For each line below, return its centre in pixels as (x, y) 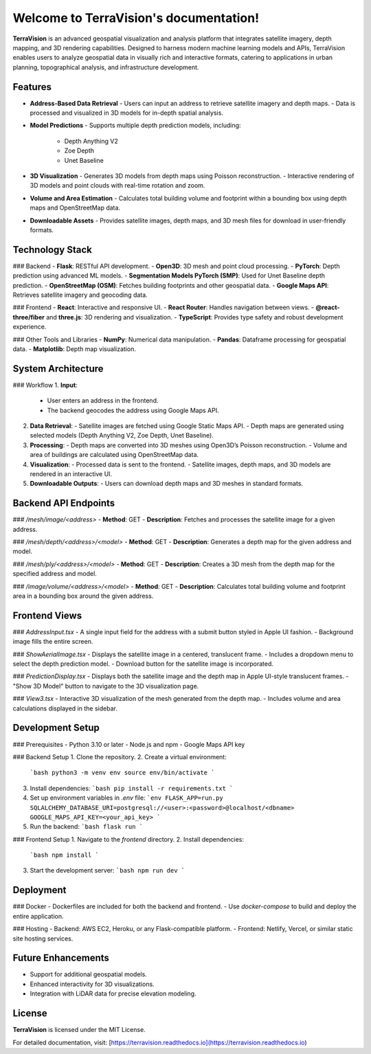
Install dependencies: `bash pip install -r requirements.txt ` (132, 788)
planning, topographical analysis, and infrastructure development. (106, 67)
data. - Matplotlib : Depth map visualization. (75, 349)
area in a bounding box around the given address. (83, 596)
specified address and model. (55, 574)
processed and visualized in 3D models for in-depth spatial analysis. (126, 113)
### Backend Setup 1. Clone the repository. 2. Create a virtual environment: (120, 756)
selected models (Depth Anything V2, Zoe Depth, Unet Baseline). (122, 436)
